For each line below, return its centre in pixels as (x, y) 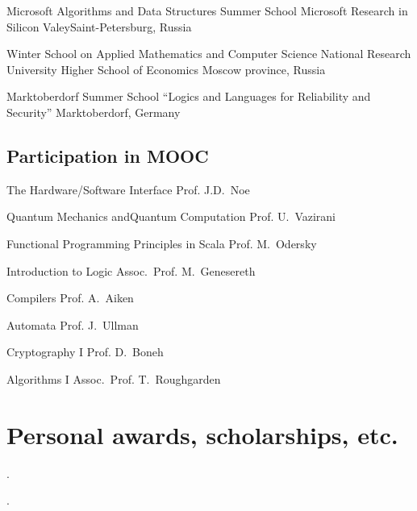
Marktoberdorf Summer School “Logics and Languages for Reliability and (189, 96)
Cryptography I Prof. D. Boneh (85, 352)
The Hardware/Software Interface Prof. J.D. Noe (128, 189)
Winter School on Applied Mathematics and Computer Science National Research (209, 54)
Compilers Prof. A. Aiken (70, 298)
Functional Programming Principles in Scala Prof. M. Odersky (162, 243)
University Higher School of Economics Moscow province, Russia (166, 69)
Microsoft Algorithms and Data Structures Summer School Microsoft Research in (207, 10)
